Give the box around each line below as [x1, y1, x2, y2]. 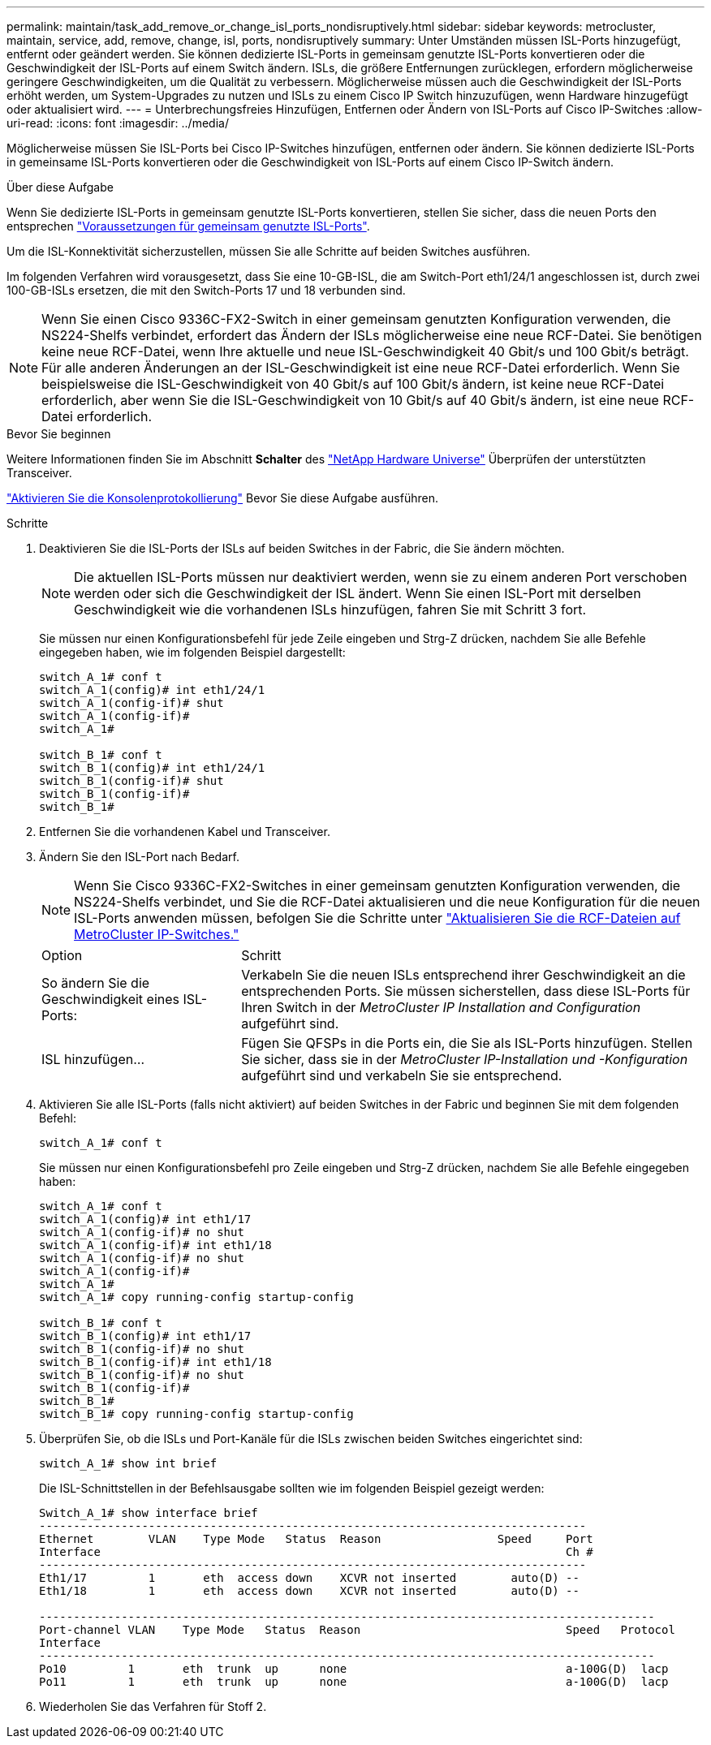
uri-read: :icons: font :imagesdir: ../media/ [6, 116, 229, 130]
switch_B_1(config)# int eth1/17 [39, 1329, 252, 1342]
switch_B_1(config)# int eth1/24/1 [39, 761, 265, 774]
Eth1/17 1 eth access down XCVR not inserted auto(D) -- [39, 1571, 580, 1584]
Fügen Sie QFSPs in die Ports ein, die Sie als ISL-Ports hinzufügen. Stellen [241, 1035, 693, 1051]
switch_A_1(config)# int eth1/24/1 [39, 683, 265, 696]
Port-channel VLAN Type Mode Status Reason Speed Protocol [39, 1623, 675, 1636]
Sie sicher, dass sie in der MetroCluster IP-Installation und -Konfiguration [241, 1051, 688, 1067]
